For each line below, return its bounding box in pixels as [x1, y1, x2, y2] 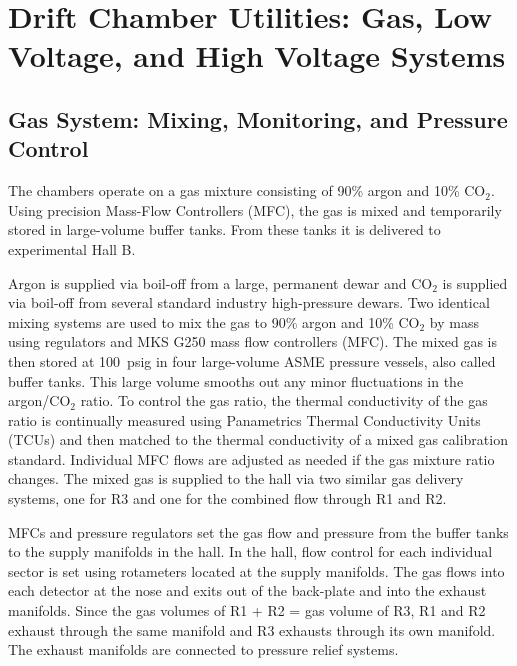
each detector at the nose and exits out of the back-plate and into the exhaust [8, 580, 487, 601]
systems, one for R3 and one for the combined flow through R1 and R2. [8, 488, 447, 509]
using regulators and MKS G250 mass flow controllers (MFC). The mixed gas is [8, 331, 498, 352]
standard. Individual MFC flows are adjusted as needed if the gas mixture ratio [8, 448, 495, 469]
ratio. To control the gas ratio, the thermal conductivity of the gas [80, 390, 488, 411]
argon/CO [8, 390, 71, 411]
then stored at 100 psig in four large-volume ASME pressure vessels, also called [8, 350, 496, 371]
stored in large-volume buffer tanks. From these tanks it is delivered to [8, 219, 441, 240]
